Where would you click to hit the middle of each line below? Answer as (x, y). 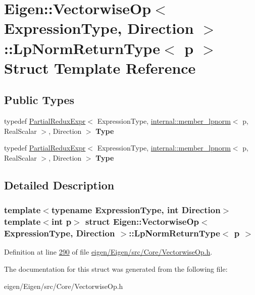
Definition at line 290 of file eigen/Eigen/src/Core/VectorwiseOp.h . (108, 252)
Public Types (39, 100)
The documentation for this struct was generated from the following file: (116, 268)
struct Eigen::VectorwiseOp (142, 222)
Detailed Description (59, 185)
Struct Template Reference (100, 67)
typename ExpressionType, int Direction (136, 210)
